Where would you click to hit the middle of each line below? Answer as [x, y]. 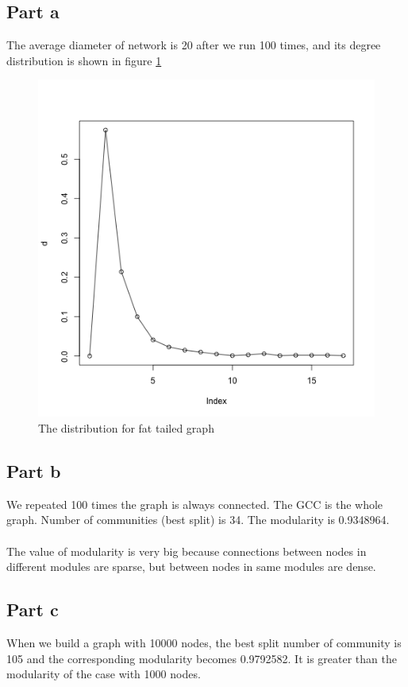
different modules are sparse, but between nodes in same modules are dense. [191, 567]
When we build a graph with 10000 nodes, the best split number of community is [204, 642]
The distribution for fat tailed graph [126, 427]
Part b [34, 470]
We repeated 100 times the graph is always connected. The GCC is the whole [195, 504]
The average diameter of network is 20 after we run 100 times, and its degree [194, 45]
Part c [33, 609]
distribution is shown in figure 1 [84, 60]
